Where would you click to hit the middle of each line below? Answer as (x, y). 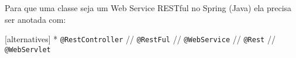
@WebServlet (28, 50)
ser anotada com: (35, 19)
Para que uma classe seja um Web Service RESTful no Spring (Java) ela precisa (148, 8)
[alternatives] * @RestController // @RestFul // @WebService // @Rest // (140, 39)
